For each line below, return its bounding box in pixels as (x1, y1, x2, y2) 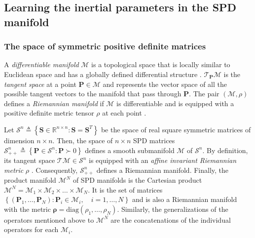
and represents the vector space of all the (103, 79, 227, 89)
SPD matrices (133, 135, 175, 145)
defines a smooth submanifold (85, 145, 175, 155)
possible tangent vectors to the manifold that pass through (4, 88, 182, 99)
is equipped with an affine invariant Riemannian (89, 155, 237, 165)
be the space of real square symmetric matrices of (101, 124, 251, 134)
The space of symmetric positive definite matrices (4, 40, 206, 52)
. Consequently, (31, 164, 78, 175)
